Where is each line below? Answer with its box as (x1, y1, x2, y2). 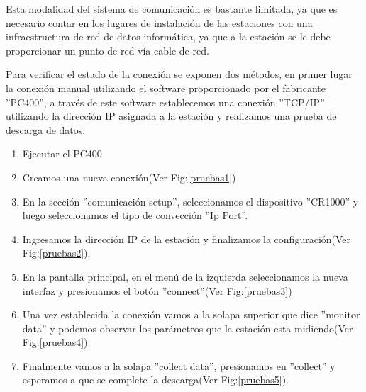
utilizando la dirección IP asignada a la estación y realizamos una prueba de (6, 108, 337, 123)
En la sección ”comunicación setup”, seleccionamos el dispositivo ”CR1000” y (22, 194, 359, 208)
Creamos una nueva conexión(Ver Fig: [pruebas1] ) (22, 169, 236, 184)
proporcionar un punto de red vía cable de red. (6, 43, 209, 57)
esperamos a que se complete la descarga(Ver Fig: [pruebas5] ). (22, 372, 289, 387)
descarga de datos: (6, 122, 86, 137)
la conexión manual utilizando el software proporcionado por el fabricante (6, 80, 326, 95)
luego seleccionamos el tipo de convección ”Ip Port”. (22, 208, 248, 223)
